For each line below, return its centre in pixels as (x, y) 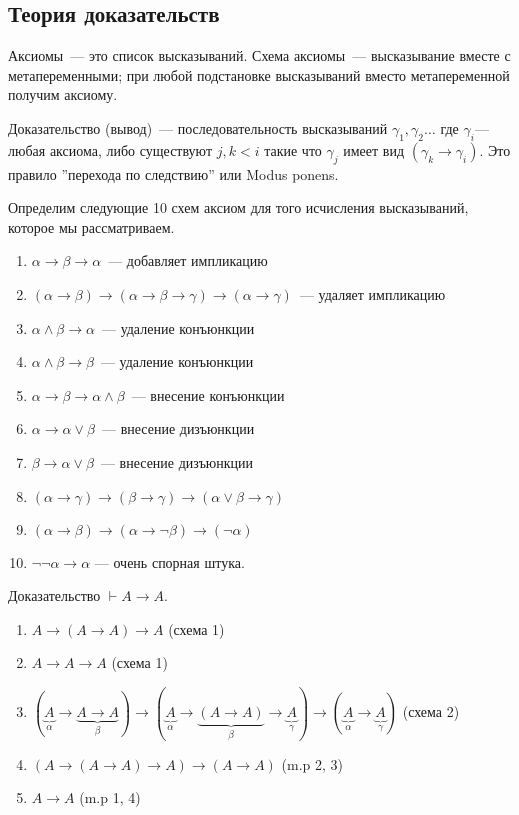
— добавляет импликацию (188, 260)
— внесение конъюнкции (208, 394)
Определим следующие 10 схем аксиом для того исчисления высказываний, (238, 207)
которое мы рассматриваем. (91, 226)
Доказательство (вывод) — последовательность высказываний (198, 127)
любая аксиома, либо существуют (110, 149)
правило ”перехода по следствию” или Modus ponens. (173, 173)
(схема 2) (431, 711)
